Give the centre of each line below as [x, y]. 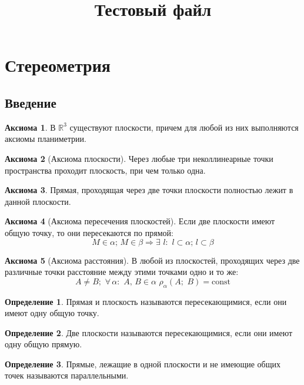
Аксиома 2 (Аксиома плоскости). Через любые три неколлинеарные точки [139, 158]
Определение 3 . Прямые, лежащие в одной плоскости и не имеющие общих [143, 364]
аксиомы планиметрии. [46, 139]
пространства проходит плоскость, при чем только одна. [105, 170]
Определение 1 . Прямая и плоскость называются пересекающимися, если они [146, 301]
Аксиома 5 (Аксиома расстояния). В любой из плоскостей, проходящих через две [152, 260]
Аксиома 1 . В [30, 127]
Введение [31, 102]
